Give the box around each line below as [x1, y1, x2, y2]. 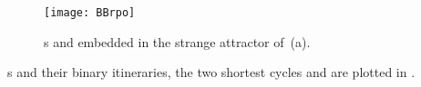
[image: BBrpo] [44, 6, 136, 19]
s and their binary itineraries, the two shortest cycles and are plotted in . [7, 63, 416, 82]
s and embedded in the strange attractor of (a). [44, 32, 311, 51]
